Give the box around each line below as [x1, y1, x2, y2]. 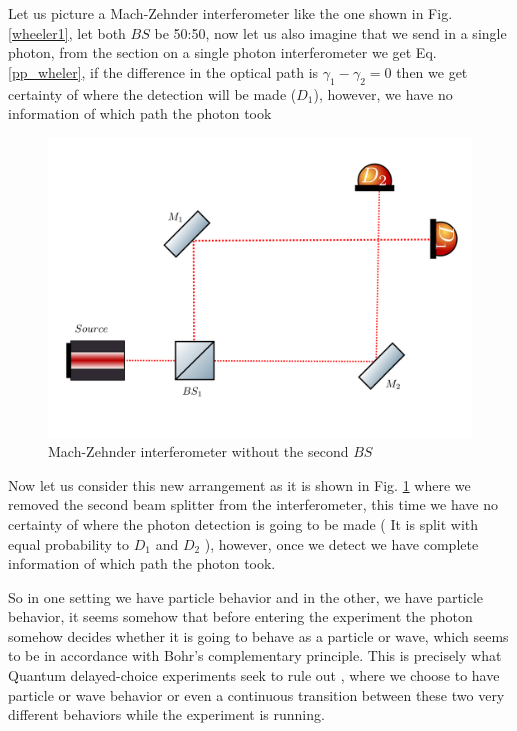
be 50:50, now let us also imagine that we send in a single [154, 22, 507, 43]
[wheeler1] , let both [8, 22, 126, 43]
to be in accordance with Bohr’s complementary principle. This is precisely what [8, 645, 502, 666]
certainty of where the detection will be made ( [8, 83, 297, 104]
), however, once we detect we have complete [204, 533, 479, 554]
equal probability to [8, 533, 130, 554]
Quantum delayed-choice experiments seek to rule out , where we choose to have [8, 665, 500, 686]
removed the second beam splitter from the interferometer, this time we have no [8, 494, 499, 515]
